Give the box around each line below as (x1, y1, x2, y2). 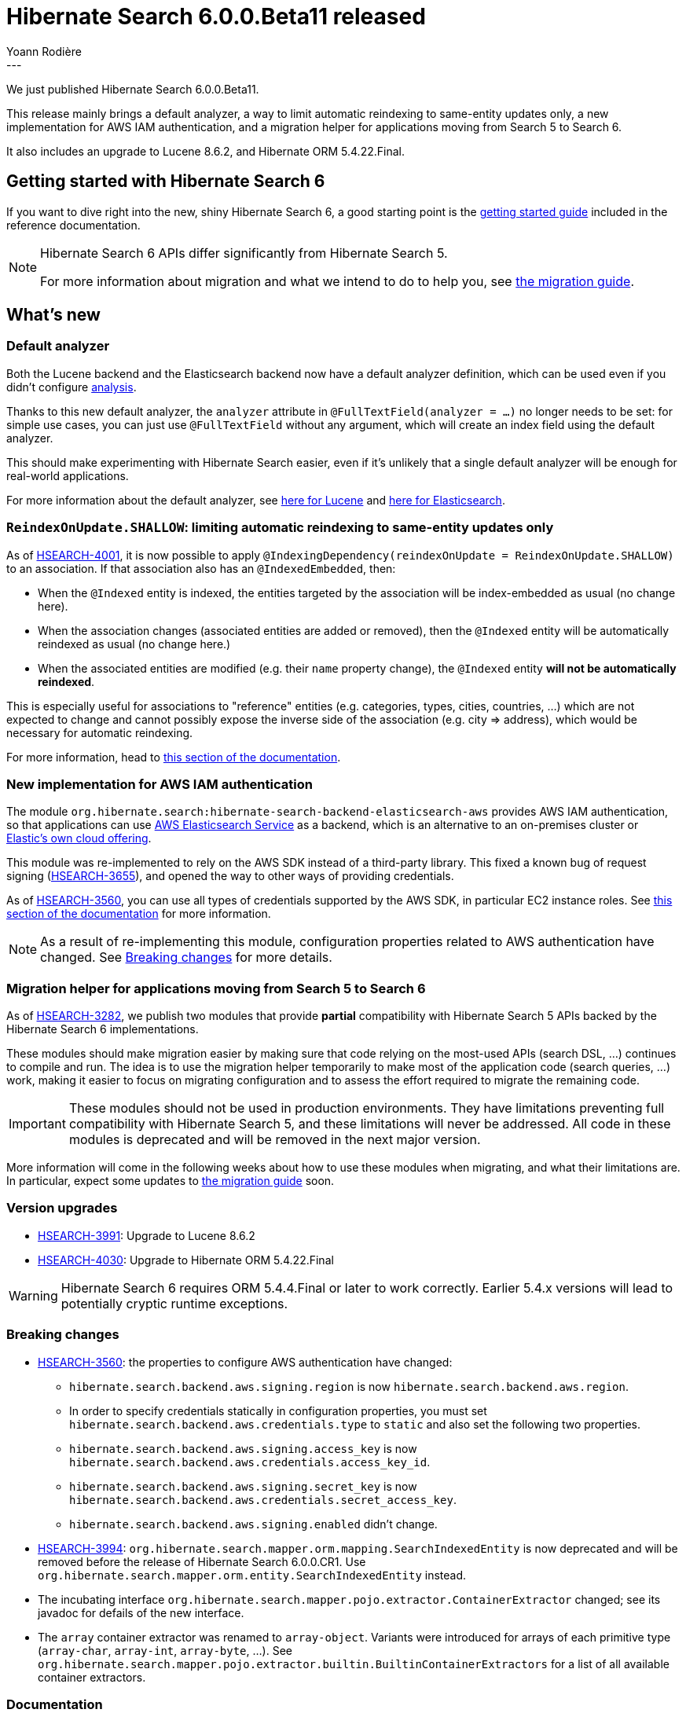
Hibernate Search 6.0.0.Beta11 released (6, 3, 426, 30)
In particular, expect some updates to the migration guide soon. (6, 1174, 335, 1188)
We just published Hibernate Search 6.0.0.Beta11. (6, 82, 259, 96)
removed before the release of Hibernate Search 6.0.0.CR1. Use (38, 1554, 366, 1568)
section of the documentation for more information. (6, 907, 271, 921)
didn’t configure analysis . (6, 380, 137, 394)
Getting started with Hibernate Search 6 (6, 171, 325, 192)
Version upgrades (6, 1200, 118, 1216)
